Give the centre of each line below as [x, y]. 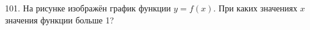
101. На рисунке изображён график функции [88, 8]
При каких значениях [258, 8]
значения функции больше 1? [59, 19]
